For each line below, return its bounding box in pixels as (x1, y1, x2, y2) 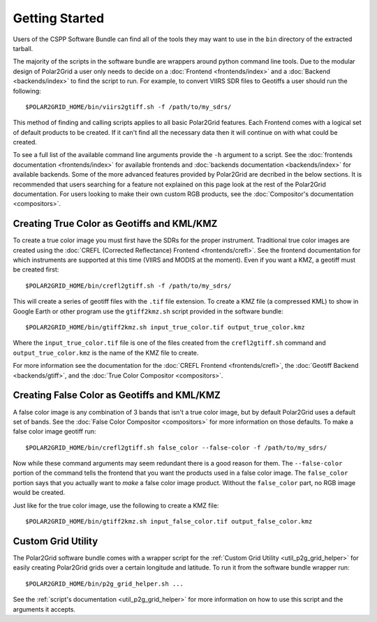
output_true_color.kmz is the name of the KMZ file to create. (13, 348, 199, 357)
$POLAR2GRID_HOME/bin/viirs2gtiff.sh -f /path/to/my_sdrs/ (25, 103, 232, 111)
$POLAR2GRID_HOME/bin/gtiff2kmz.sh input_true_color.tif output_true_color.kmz (25, 323, 305, 332)
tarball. (13, 44, 34, 52)
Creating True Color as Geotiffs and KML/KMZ (13, 218, 218, 230)
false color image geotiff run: (13, 427, 97, 436)
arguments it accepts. (13, 605, 76, 614)
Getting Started (13, 10, 105, 26)
